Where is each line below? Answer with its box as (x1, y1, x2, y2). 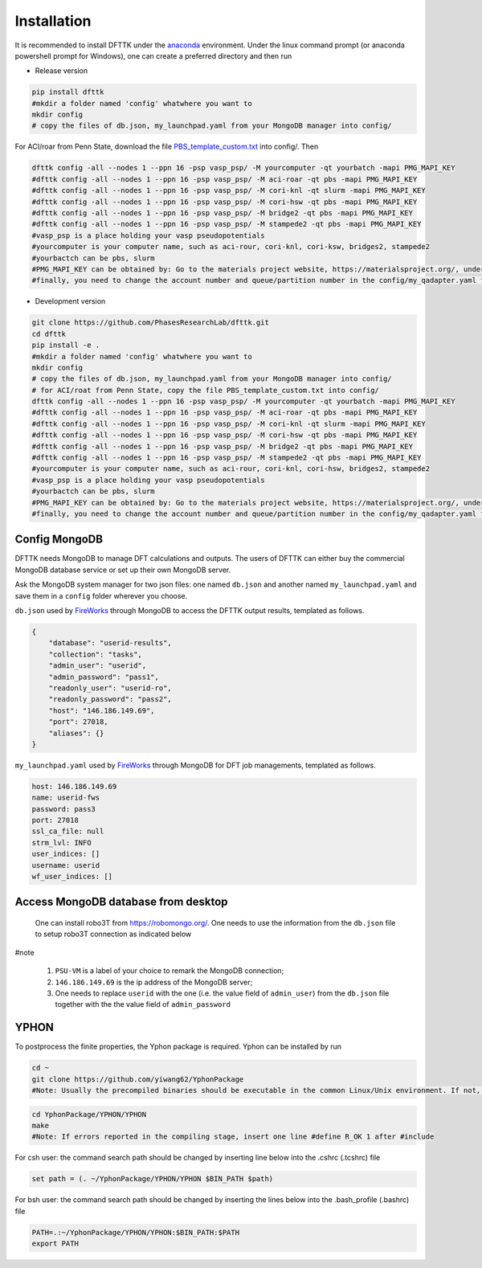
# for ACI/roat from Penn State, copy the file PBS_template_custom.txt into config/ (31, 386, 379, 395)
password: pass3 (31, 804, 96, 813)
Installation (14, 12, 92, 30)
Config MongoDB (14, 533, 104, 546)
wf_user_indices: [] (31, 872, 112, 881)
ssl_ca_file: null (31, 827, 104, 836)
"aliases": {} (48, 728, 104, 738)
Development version (35, 297, 106, 306)
